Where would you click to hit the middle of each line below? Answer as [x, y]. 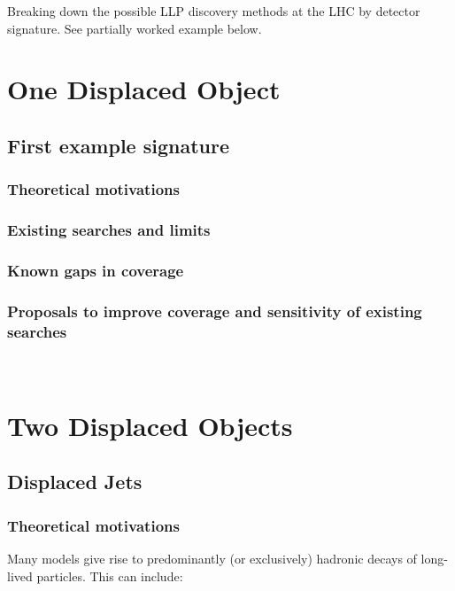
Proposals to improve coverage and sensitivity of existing [215, 311]
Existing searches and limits [109, 230]
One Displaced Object [144, 89]
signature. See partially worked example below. [135, 28]
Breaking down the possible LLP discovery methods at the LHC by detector [214, 11]
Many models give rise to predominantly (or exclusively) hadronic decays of [212, 558]
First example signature [119, 145]
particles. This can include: [110, 575]
